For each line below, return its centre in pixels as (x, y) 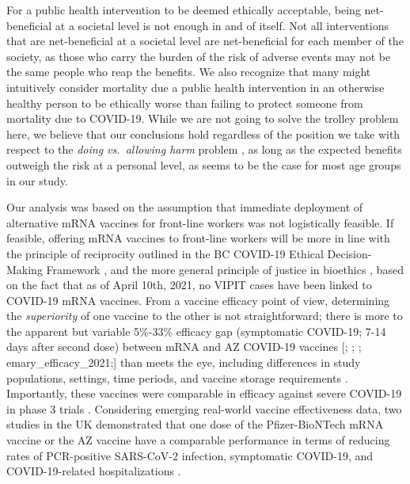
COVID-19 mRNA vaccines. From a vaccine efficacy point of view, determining (198, 300)
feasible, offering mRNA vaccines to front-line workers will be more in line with (198, 238)
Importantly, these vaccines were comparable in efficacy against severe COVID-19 (204, 393)
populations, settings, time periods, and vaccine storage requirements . (177, 377)
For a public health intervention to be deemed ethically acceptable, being (184, 10)
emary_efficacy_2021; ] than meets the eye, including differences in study (184, 362)
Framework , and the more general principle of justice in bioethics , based (225, 269)
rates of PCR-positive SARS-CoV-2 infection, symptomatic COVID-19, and (190, 455)
